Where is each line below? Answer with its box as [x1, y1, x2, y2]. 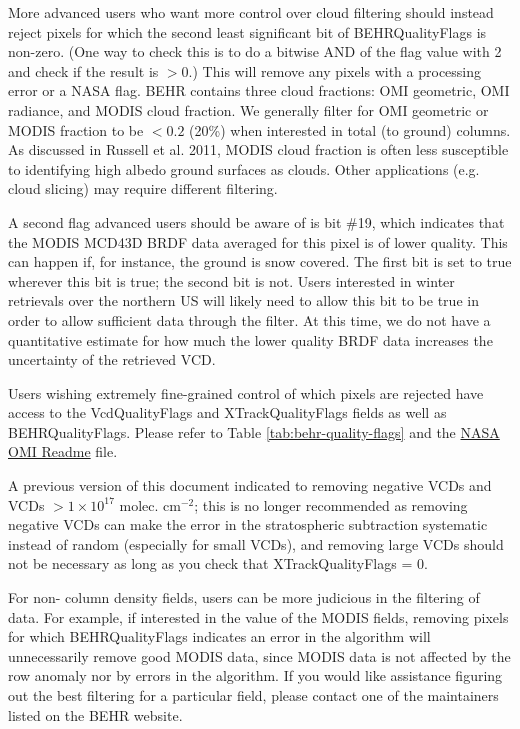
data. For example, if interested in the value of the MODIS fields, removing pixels [8, 606, 509, 627]
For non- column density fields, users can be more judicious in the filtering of [8, 587, 480, 608]
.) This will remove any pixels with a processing [188, 60, 482, 81]
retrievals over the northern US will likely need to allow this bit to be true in [8, 290, 479, 311]
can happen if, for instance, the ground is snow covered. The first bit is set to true [8, 251, 512, 272]
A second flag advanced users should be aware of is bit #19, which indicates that [8, 211, 505, 232]
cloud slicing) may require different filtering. [8, 178, 278, 199]
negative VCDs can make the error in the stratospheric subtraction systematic [8, 514, 488, 535]
